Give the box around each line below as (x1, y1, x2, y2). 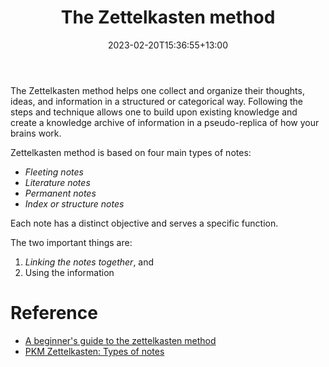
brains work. (10, 127, 62, 139)
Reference (10, 302, 98, 325)
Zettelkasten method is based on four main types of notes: (10, 146, 252, 158)
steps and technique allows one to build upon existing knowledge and (10, 106, 298, 118)
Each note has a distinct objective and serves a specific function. (10, 217, 279, 229)
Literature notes (24, 176, 91, 188)
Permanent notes (24, 187, 97, 199)
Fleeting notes (24, 166, 84, 178)
